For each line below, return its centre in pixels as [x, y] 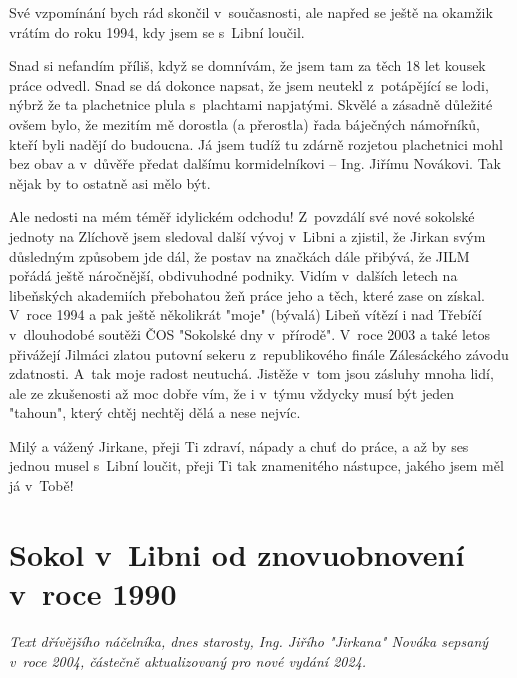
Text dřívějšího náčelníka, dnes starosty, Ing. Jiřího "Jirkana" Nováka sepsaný [249, 640]
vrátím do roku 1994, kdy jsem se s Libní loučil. [157, 31]
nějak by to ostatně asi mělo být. [110, 182]
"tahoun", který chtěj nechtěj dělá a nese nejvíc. [155, 412]
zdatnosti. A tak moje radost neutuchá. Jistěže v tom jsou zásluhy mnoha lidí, [251, 373]
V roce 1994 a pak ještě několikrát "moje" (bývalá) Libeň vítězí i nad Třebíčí [245, 314]
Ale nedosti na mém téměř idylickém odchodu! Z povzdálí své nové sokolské [242, 216]
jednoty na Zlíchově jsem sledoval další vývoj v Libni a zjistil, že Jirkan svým [247, 235]
